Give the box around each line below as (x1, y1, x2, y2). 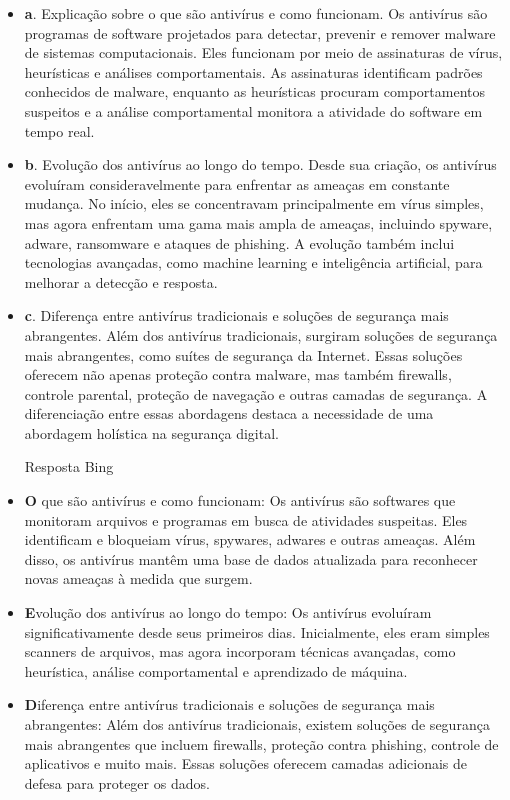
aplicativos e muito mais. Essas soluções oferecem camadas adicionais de (24, 753, 468, 774)
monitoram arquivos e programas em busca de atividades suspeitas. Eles (24, 509, 468, 530)
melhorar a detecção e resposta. (24, 271, 218, 292)
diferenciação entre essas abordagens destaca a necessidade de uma (24, 403, 434, 424)
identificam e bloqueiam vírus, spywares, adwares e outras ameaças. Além (24, 529, 476, 550)
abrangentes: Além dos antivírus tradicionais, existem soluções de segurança (24, 714, 490, 734)
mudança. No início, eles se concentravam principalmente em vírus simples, (24, 193, 484, 214)
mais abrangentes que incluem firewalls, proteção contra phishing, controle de (24, 733, 499, 754)
